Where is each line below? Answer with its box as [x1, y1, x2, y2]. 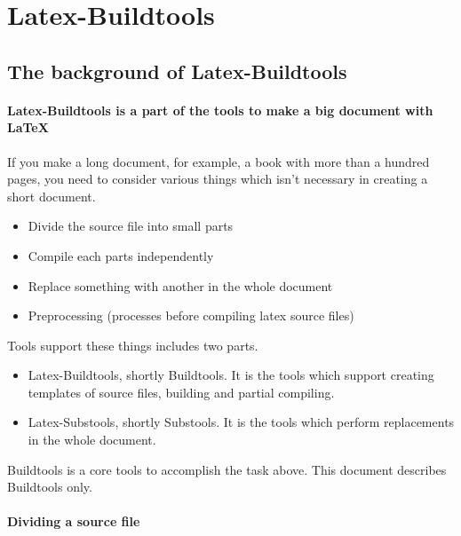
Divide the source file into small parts [28, 217, 234, 235]
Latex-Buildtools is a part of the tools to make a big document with [7, 100, 433, 119]
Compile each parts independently [28, 246, 214, 264]
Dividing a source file [7, 512, 140, 531]
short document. [7, 186, 96, 205]
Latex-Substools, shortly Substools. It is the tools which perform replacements [28, 413, 455, 431]
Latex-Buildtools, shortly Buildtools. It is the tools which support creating [28, 366, 434, 384]
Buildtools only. [7, 477, 92, 496]
